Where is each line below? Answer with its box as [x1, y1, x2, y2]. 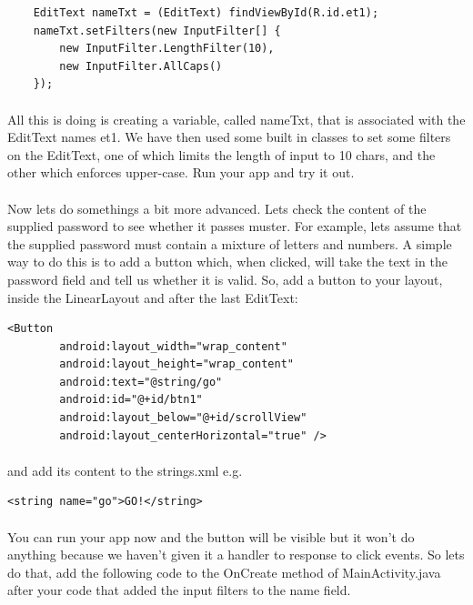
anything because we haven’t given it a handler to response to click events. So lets [7, 545, 465, 564]
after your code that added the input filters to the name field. [7, 580, 351, 600]
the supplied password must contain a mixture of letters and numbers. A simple [7, 234, 452, 253]
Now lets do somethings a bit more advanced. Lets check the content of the [7, 198, 427, 217]
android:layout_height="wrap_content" [59, 358, 294, 371]
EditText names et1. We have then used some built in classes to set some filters [7, 127, 451, 146]
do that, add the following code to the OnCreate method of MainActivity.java [7, 562, 441, 581]
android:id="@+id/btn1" [59, 393, 203, 407]
